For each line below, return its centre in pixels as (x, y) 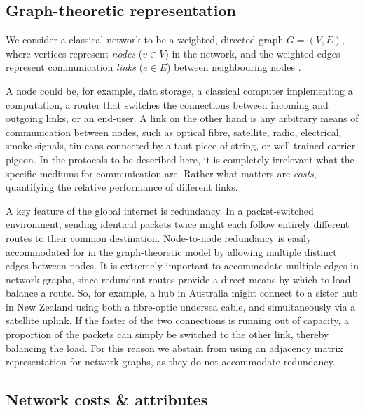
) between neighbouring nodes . (234, 67)
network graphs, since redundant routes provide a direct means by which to (168, 279)
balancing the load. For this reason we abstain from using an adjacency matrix (174, 348)
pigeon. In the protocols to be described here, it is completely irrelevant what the (180, 159)
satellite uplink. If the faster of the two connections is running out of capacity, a (178, 320)
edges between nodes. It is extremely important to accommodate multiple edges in (182, 265)
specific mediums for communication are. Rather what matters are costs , (161, 173)
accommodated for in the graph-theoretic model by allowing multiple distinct (171, 251)
